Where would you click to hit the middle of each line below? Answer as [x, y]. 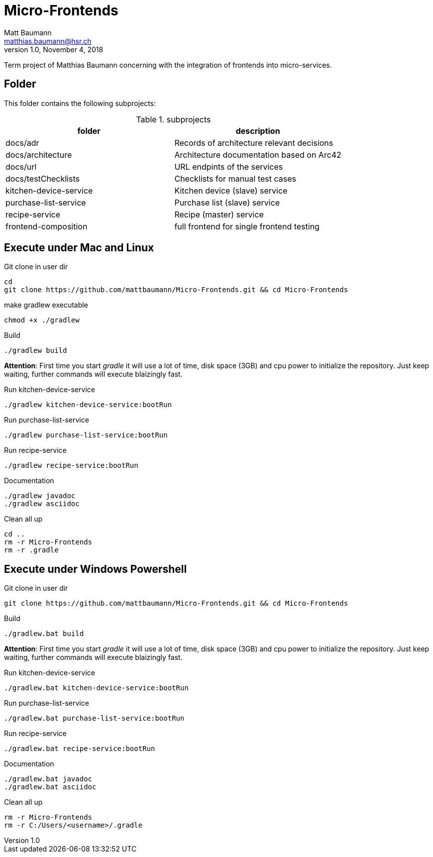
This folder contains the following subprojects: [80, 103]
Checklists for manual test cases [235, 178]
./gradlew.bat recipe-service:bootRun [80, 749]
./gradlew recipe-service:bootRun [71, 466]
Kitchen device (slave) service [231, 190]
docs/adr [22, 143]
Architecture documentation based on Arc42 [258, 155]
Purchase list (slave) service [227, 202]
